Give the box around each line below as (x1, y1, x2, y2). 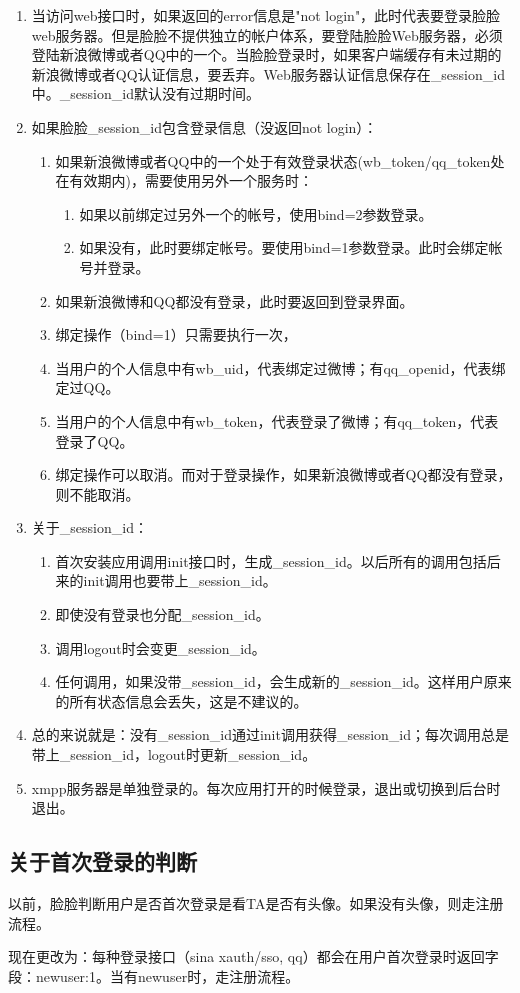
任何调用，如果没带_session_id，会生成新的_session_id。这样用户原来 (55, 671, 512, 692)
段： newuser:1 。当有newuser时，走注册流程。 (8, 965, 300, 986)
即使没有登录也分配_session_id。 (55, 604, 270, 625)
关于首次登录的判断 (8, 846, 197, 877)
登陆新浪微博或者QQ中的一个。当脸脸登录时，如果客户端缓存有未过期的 (31, 44, 502, 65)
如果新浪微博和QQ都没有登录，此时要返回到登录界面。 (55, 290, 414, 311)
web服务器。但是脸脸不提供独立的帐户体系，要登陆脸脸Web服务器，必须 (31, 24, 503, 45)
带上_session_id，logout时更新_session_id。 (31, 744, 317, 765)
